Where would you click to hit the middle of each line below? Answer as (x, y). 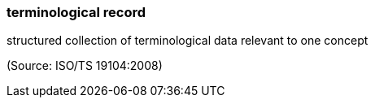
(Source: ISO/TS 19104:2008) (85, 66)
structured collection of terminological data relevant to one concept (187, 41)
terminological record (76, 12)
